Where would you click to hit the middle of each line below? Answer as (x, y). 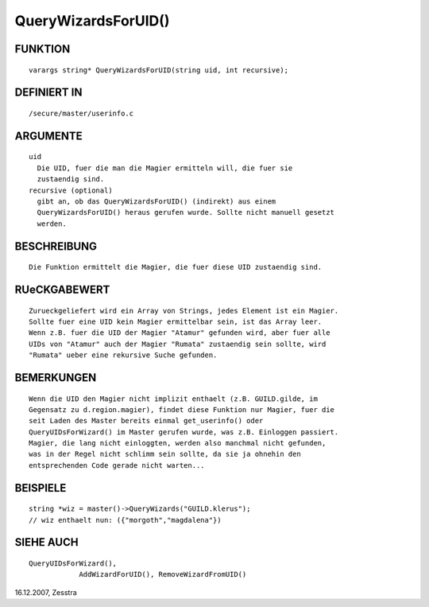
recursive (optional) (71, 190)
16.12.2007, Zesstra (46, 592)
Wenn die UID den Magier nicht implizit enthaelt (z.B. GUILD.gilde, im (173, 399)
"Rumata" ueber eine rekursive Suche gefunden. (123, 355)
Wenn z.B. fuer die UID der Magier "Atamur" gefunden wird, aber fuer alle (180, 333)
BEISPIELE (41, 488)
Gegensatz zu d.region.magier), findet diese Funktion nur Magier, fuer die (182, 409)
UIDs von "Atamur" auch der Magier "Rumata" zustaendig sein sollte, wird (178, 344)
